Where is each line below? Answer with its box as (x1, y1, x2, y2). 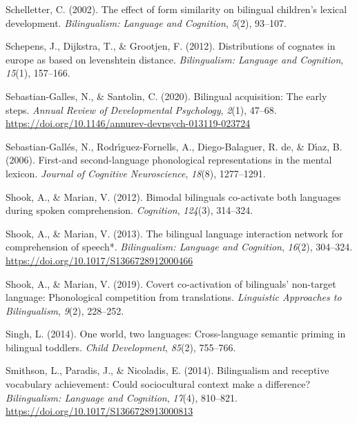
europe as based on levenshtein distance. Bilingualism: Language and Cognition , (6, 52, 344, 66)
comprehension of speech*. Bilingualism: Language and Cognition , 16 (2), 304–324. (6, 239, 353, 254)
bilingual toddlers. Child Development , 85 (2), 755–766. (6, 340, 236, 354)
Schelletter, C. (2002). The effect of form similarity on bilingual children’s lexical (6, 2, 347, 16)
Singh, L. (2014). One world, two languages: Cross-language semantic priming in (6, 326, 346, 341)
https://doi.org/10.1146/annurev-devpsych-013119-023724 (6, 116, 251, 130)
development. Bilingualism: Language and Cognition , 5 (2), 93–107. (6, 15, 287, 30)
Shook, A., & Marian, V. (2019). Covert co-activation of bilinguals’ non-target (6, 276, 336, 291)
